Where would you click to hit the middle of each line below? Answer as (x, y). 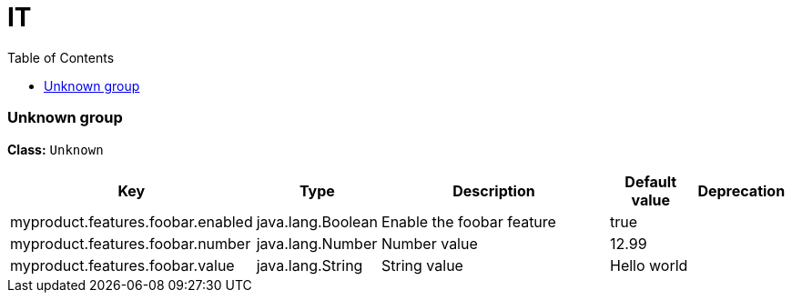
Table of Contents (61, 57)
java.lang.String (310, 265)
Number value (430, 243)
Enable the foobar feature (469, 221)
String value (422, 265)
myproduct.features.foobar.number (131, 243)
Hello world (649, 265)
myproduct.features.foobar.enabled (132, 221)
